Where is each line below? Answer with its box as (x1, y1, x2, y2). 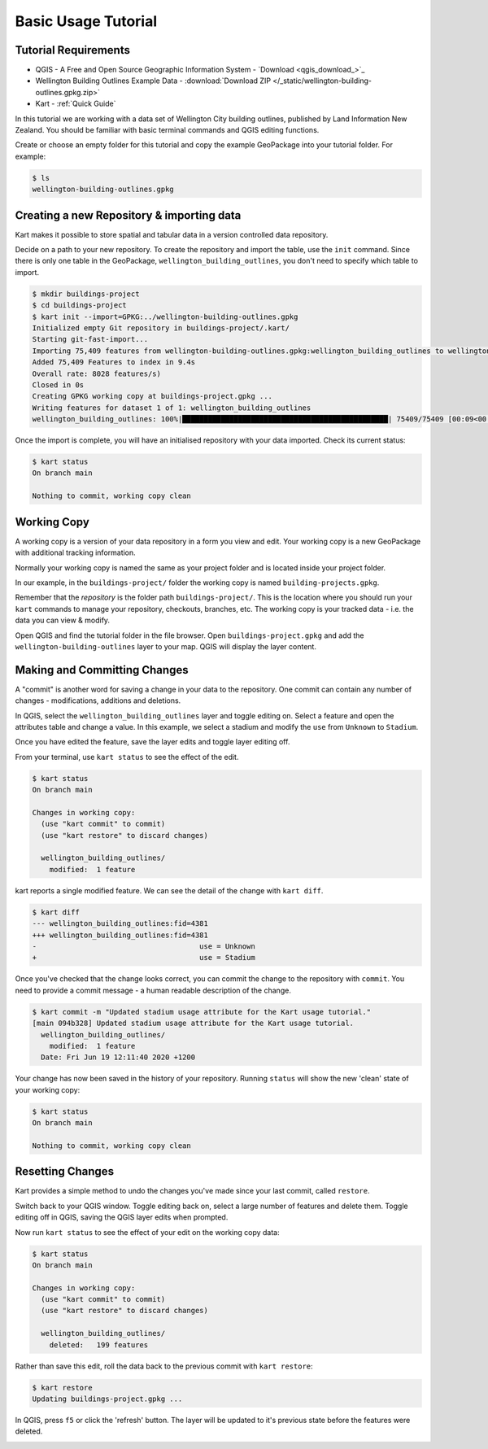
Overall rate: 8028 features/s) (32, 369, 162, 378)
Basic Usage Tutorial (15, 12, 158, 30)
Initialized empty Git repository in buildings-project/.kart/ (32, 324, 290, 333)
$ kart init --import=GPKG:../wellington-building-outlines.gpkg (32, 312, 298, 321)
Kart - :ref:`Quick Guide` (35, 98, 116, 109)
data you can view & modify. (15, 615, 110, 626)
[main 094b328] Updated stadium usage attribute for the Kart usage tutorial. (32, 1019, 354, 1028)
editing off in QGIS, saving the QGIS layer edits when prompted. (15, 1212, 229, 1222)
